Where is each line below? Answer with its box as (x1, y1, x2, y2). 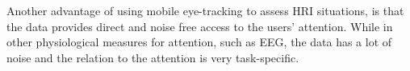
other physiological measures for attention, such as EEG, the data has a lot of (6, 34, 392, 50)
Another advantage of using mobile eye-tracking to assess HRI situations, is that (6, 2, 404, 18)
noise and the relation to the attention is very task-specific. (6, 49, 299, 65)
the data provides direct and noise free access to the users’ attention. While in (6, 18, 393, 34)
